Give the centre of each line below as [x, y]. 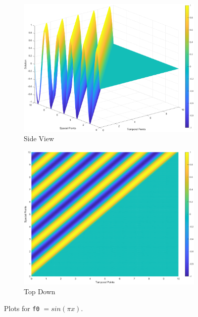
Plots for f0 [22, 308]
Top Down [40, 291]
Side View [39, 138]
